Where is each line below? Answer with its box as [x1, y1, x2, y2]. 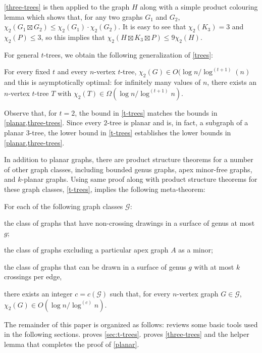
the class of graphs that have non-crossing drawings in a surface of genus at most [4, 218, 255, 228]
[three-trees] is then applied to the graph [4, 2, 130, 12]
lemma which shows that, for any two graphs [4, 11, 143, 22]
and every [57, 66, 88, 77]
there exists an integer [4, 288, 73, 299]
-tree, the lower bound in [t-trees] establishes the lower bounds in [29, 127, 231, 137]
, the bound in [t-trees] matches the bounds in [75, 107, 218, 118]
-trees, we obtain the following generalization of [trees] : [43, 49, 213, 60]
